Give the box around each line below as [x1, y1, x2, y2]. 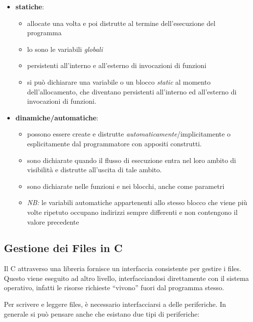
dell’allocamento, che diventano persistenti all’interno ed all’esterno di [27, 86, 237, 96]
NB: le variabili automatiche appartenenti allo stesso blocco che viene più [27, 197, 248, 207]
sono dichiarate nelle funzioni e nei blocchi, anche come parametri [27, 181, 225, 191]
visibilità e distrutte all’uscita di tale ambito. [27, 164, 162, 175]
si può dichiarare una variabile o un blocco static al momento [27, 76, 211, 87]
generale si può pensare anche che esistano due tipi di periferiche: [4, 308, 200, 319]
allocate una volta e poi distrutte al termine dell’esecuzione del [27, 18, 216, 28]
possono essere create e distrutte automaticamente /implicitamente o [27, 129, 230, 139]
